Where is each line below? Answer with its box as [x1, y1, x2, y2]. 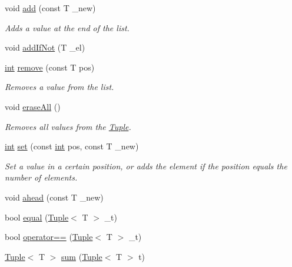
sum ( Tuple [61, 250, 102, 262]
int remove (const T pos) [5, 61, 95, 73]
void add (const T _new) [5, 2, 96, 14]
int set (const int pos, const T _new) [5, 140, 139, 152]
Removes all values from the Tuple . [5, 120, 131, 132]
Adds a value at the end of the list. [5, 21, 130, 34]
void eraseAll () [5, 100, 61, 112]
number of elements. [5, 171, 78, 183]
